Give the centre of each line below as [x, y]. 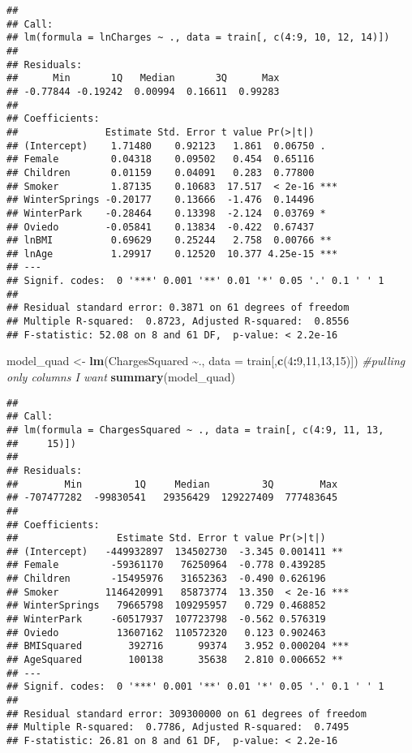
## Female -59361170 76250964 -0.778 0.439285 [166, 565]
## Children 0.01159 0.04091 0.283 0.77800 [161, 172]
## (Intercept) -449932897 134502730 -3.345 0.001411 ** [175, 551]
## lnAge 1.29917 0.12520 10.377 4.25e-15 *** [172, 254]
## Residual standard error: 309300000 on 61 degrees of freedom [187, 714]
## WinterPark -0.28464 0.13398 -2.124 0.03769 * [166, 213]
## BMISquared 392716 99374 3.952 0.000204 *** [178, 646]
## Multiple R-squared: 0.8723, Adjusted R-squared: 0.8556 [178, 322]
